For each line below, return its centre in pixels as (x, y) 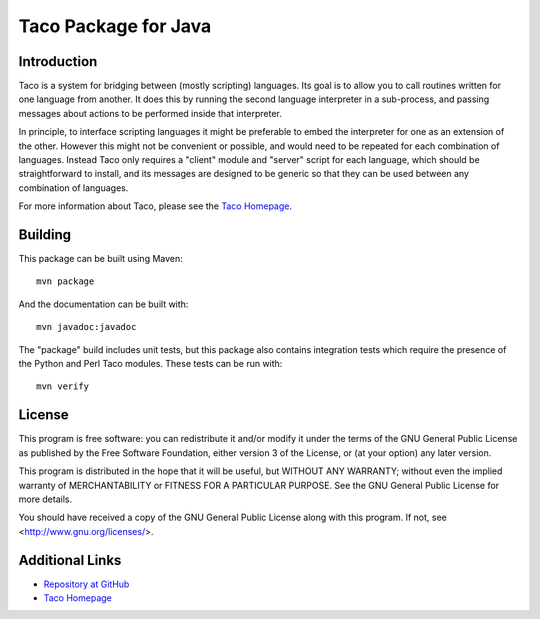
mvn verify (63, 386)
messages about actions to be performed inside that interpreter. (150, 113)
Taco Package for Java (115, 26)
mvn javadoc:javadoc (86, 327)
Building (45, 234)
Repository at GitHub (86, 584)
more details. (45, 499)
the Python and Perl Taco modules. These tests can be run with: (150, 364)
